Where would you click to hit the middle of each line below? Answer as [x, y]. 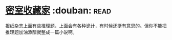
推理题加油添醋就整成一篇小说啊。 [41, 32]
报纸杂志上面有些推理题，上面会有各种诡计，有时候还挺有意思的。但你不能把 [86, 26]
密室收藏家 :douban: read [58, 11]
